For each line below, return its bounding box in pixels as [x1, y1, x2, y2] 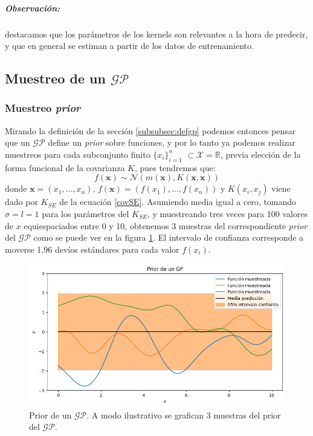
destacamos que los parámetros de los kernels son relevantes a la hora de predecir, [5, 27, 308, 40]
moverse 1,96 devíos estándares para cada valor [5, 242, 179, 255]
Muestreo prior [5, 100, 81, 116]
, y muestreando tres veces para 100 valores [147, 207, 308, 220]
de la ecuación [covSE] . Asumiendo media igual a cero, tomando [59, 195, 297, 208]
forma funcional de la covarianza [5, 161, 125, 174]
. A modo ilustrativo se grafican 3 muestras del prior [86, 408, 281, 421]
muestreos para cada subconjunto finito [5, 148, 150, 160]
